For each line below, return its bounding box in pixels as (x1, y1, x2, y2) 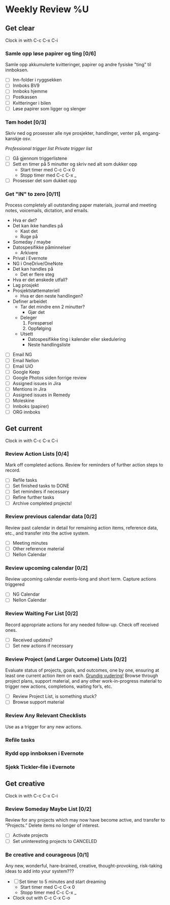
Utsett (20, 331, 33, 337)
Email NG (12, 352, 32, 358)
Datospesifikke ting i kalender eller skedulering (27, 336, 126, 342)
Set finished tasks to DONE (12, 483, 70, 489)
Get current (5, 424, 43, 433)
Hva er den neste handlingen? (20, 293, 83, 299)
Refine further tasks (12, 494, 54, 501)
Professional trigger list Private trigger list (5, 145, 92, 151)
